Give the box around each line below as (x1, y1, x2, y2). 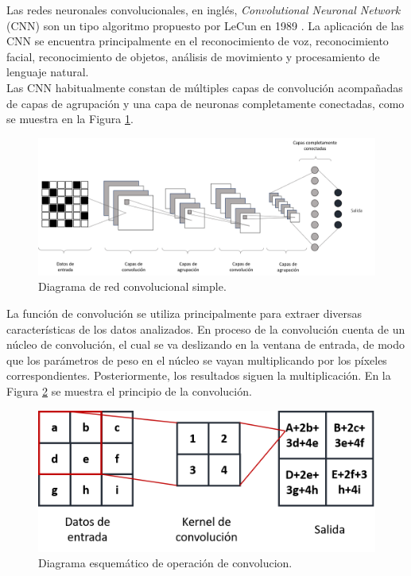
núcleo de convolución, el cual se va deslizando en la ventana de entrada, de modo (6, 336, 405, 353)
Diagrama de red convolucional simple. (38, 278, 227, 295)
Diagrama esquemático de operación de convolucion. (38, 555, 293, 571)
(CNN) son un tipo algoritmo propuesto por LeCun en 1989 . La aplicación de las (6, 17, 405, 33)
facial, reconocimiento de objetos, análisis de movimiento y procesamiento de (6, 48, 380, 64)
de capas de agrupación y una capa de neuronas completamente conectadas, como (6, 95, 405, 111)
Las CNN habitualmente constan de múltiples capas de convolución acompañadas (6, 79, 403, 95)
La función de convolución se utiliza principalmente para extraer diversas (6, 305, 363, 322)
